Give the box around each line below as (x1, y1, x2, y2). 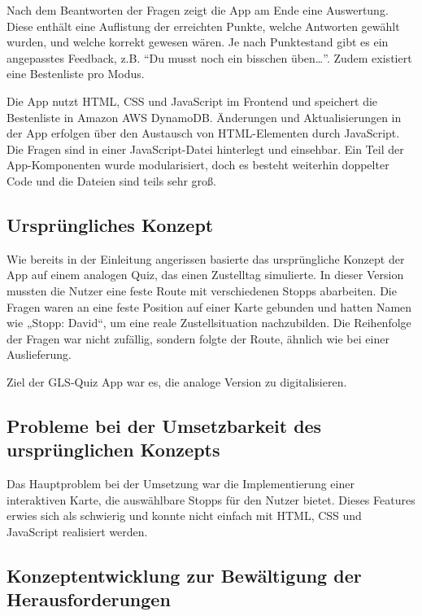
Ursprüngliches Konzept (7, 212, 214, 237)
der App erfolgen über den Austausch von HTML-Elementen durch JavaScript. (7, 125, 400, 142)
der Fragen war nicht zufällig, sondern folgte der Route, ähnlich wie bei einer (7, 330, 389, 347)
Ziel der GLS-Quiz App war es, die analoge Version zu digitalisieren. (7, 373, 347, 390)
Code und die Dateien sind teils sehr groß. (7, 172, 216, 189)
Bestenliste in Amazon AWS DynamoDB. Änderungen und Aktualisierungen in (7, 108, 402, 125)
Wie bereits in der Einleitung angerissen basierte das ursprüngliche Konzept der (7, 250, 405, 267)
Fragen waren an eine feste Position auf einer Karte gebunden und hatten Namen (7, 298, 412, 315)
